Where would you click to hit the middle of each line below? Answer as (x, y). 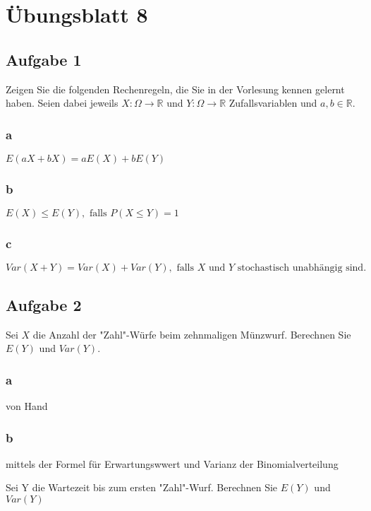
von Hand (27, 406)
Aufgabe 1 (44, 59)
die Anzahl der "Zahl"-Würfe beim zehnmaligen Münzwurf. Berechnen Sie (192, 334)
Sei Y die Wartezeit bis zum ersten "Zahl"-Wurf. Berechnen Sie (142, 487)
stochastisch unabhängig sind (300, 268)
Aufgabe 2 (44, 304)
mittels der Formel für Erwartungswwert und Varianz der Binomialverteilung (172, 463)
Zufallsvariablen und (273, 103)
